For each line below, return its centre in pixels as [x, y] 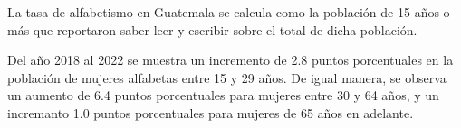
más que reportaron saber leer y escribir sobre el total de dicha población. [212, 29]
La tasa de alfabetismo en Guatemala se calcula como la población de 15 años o [229, 12]
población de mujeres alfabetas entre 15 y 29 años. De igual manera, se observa [227, 77]
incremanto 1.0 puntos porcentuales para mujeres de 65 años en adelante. [211, 112]
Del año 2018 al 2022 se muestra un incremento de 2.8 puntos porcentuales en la [230, 60]
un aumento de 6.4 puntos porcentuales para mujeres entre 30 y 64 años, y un [223, 95]
